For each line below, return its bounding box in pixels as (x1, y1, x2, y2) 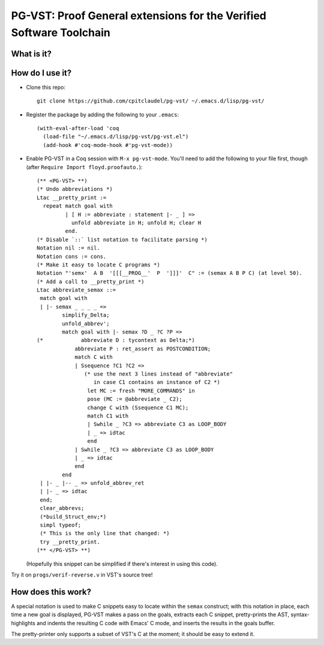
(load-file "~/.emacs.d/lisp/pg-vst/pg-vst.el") (43, 133, 189, 140)
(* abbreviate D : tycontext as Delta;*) (37, 337, 195, 344)
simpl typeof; (40, 522, 82, 529)
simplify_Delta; (62, 312, 110, 319)
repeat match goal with (43, 203, 113, 209)
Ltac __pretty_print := (37, 194, 107, 201)
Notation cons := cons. (37, 253, 107, 260)
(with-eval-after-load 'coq (37, 125, 119, 132)
